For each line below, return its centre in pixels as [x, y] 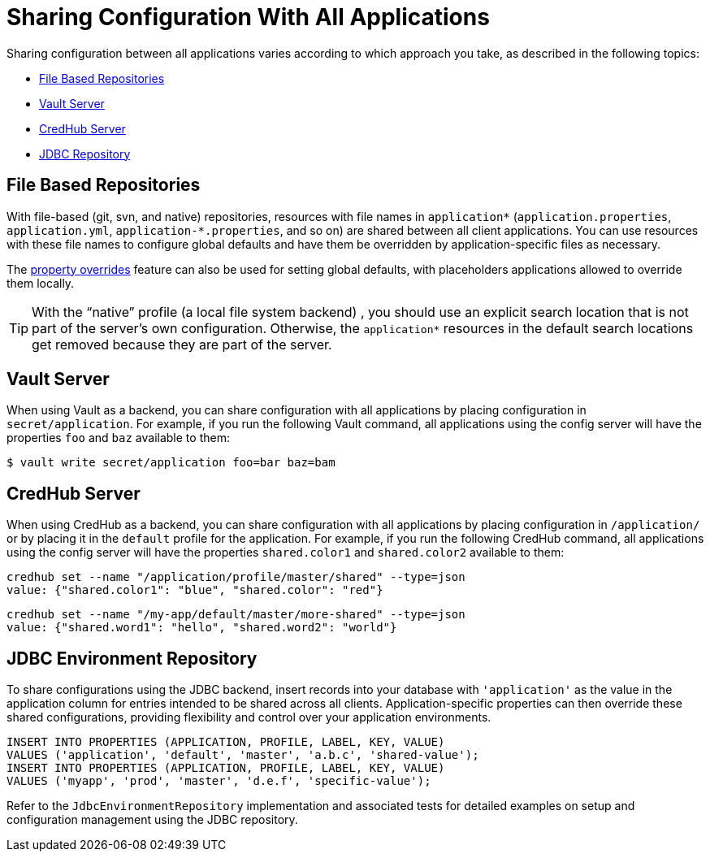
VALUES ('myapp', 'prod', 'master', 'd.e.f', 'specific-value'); [219, 781]
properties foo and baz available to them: [118, 438]
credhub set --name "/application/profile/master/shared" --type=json [236, 577]
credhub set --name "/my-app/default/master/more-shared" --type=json [236, 615]
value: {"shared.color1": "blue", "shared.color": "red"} [195, 590]
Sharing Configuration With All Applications [248, 17]
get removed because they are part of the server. [182, 344]
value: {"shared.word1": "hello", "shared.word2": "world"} [202, 628]
